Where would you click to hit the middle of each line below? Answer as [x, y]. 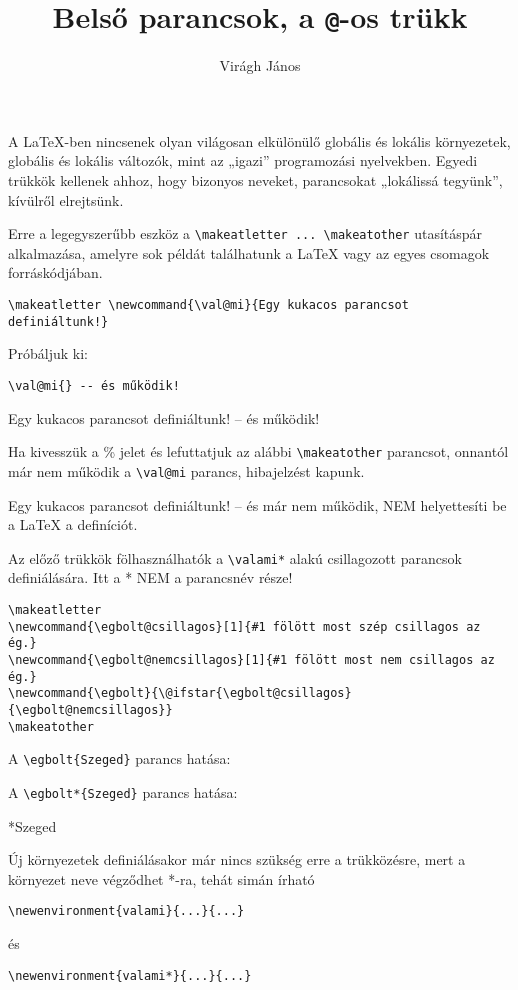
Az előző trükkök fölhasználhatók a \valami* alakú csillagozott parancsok [235, 557]
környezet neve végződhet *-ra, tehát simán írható [161, 878]
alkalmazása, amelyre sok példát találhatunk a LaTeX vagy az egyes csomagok [249, 252]
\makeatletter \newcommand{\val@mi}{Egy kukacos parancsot [208, 305]
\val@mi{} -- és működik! [94, 385]
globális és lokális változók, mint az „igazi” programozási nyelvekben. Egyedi [243, 160]
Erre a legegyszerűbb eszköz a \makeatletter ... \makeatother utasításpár [245, 233]
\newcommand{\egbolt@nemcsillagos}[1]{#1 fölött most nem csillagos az [251, 659]
